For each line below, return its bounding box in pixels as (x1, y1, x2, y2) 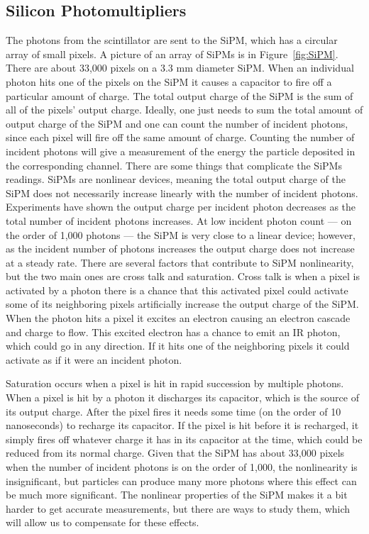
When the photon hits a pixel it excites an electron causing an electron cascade (6, 311, 351, 326)
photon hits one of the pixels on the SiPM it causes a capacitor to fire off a (6, 74, 332, 89)
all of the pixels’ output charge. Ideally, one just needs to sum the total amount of (6, 102, 363, 117)
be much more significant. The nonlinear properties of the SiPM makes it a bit (6, 487, 348, 502)
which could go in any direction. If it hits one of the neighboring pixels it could (6, 338, 350, 353)
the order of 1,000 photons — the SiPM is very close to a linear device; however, (6, 227, 356, 242)
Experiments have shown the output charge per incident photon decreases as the (6, 199, 356, 214)
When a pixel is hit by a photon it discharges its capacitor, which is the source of (6, 390, 359, 405)
